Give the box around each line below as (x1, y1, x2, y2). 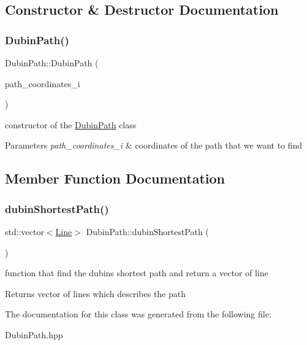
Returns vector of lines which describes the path (5, 287, 186, 300)
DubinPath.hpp (5, 328, 63, 341)
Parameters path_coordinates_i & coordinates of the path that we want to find (5, 139, 303, 152)
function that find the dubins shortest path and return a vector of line (5, 266, 268, 279)
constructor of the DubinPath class (5, 118, 137, 131)
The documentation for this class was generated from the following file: (5, 308, 271, 320)
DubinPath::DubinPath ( (5, 56, 99, 69)
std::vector (5, 225, 44, 238)
